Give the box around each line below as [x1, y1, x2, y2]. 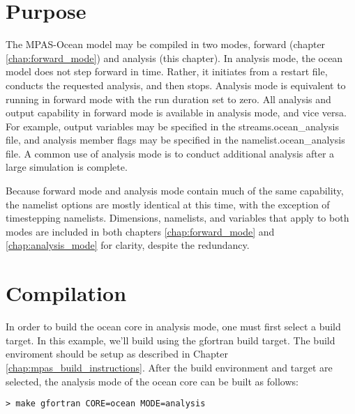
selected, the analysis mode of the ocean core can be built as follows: [6, 374, 299, 388]
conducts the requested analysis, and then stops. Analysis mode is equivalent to [6, 77, 346, 92]
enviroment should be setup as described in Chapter [6, 346, 228, 361]
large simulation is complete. [6, 160, 128, 174]
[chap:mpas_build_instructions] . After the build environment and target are [6, 360, 333, 374]
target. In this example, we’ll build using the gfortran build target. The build [6, 332, 335, 347]
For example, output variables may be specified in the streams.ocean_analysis [6, 118, 339, 133]
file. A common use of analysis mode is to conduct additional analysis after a [6, 146, 335, 160]
